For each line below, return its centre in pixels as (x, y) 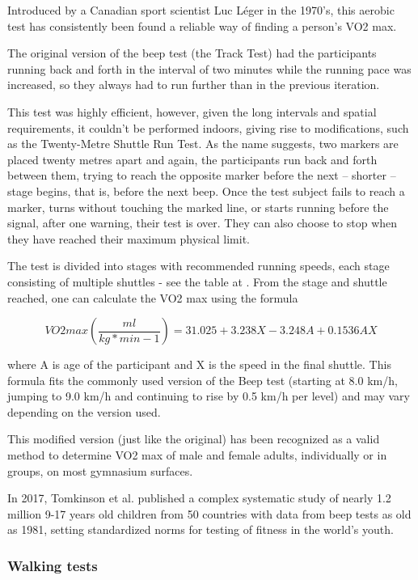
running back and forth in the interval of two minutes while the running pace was (209, 68)
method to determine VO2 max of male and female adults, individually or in (197, 455)
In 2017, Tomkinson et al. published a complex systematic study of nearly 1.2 (199, 498)
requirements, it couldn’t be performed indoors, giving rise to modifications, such (208, 127)
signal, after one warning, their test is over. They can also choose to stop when (203, 223)
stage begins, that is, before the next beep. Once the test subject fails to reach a (206, 191)
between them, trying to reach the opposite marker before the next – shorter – (202, 175)
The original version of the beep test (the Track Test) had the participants (192, 53)
